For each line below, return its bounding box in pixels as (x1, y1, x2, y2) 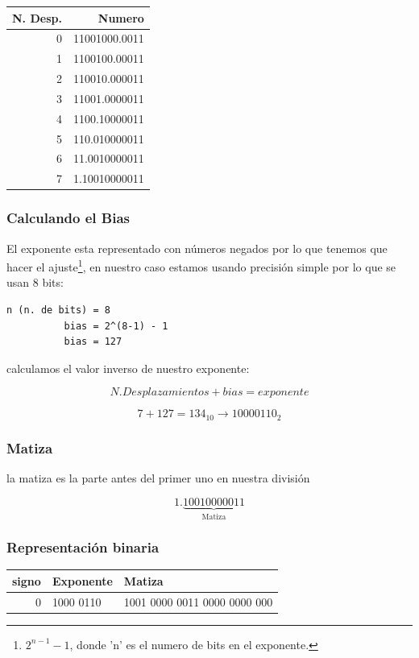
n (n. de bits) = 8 (6, 304, 110, 316)
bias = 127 (64, 336, 122, 348)
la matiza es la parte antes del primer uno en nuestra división (6, 470, 310, 486)
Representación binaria (6, 537, 160, 557)
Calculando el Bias (6, 208, 130, 228)
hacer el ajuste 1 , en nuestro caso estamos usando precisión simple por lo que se (6, 256, 396, 275)
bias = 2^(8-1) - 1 (64, 320, 168, 332)
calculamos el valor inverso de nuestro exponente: (6, 359, 250, 376)
